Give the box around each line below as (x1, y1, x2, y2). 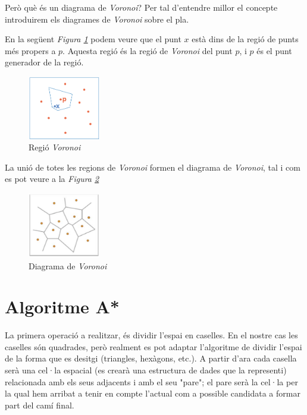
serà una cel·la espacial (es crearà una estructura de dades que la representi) (5, 364, 287, 376)
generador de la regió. (5, 56, 84, 68)
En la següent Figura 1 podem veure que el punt (5, 33, 181, 45)
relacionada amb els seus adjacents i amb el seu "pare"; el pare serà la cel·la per (5, 375, 298, 388)
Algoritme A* (5, 294, 120, 319)
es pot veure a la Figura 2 (5, 172, 99, 185)
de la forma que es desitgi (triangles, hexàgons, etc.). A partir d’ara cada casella (5, 352, 297, 364)
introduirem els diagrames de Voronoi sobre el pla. (5, 12, 189, 25)
